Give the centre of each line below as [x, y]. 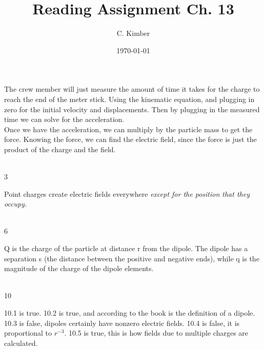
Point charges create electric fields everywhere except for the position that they [127, 193]
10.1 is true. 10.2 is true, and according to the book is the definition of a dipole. [130, 313]
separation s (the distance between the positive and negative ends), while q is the [132, 258]
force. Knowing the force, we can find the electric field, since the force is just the [130, 139]
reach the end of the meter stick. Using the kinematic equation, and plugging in [129, 99]
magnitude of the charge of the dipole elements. [79, 268]
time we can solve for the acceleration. [64, 119]
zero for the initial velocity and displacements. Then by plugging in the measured [132, 109]
